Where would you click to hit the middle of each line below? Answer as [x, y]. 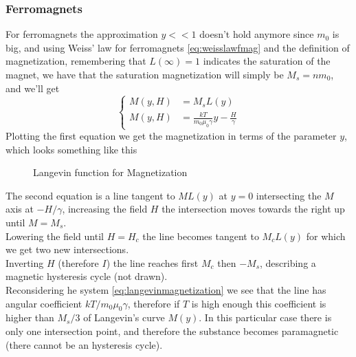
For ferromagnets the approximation [82, 34]
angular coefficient [44, 303]
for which [326, 236]
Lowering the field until [55, 236]
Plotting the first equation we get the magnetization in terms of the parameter [171, 136]
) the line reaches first [152, 262]
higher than [30, 317]
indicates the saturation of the [267, 61]
